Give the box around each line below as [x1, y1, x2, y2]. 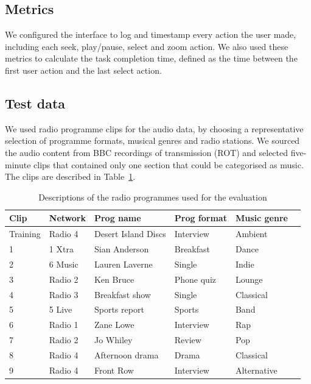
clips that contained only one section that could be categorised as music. [33, 158, 304, 171]
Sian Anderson [94, 243, 149, 255]
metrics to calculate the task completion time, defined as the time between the [5, 52, 298, 65]
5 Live [49, 303, 72, 316]
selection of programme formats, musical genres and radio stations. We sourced [5, 134, 300, 147]
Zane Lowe [94, 318, 135, 331]
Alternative [235, 363, 278, 376]
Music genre [235, 212, 288, 224]
